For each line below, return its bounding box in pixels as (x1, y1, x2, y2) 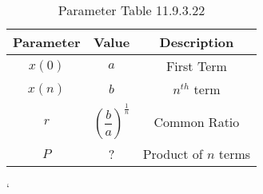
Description (159, 33, 234, 51)
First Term (165, 57, 227, 75)
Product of (142, 145, 203, 164)
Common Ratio (153, 112, 240, 131)
